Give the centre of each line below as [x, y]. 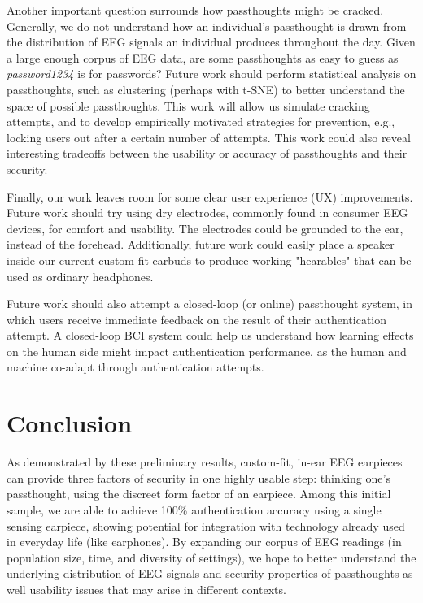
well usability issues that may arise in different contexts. [146, 589]
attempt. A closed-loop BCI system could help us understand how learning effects [210, 335]
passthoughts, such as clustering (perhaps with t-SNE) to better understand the [206, 89]
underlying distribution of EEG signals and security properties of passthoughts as [210, 573]
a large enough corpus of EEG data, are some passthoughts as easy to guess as [203, 57]
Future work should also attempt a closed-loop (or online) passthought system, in [210, 304]
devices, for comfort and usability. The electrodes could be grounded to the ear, [205, 228]
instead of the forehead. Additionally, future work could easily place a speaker [201, 244]
